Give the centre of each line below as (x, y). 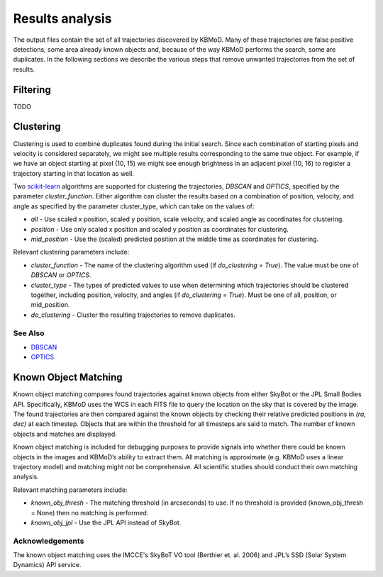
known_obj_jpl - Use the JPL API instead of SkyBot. (106, 522)
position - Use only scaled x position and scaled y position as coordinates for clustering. (160, 229)
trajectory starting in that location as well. (74, 173)
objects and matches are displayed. (65, 434)
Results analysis (62, 18)
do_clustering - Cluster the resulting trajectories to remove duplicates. (133, 315)
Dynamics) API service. (47, 565)
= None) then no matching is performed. (90, 512)
